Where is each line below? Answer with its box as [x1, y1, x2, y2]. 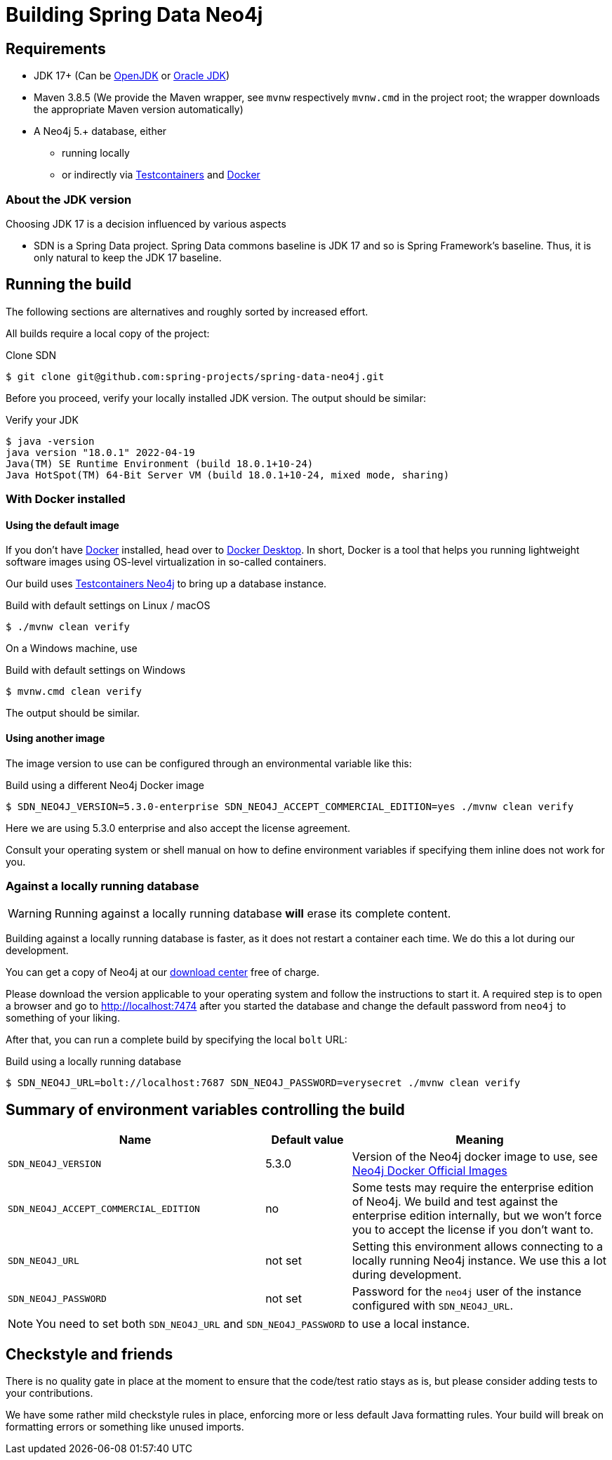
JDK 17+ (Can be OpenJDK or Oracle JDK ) [34, 70, 230, 82]
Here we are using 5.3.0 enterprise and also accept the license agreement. [6, 821, 351, 834]
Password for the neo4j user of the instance [352, 1284, 582, 1299]
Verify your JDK [6, 413, 79, 426]
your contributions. [6, 1387, 93, 1400]
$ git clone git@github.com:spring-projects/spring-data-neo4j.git [6, 370, 385, 382]
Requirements [6, 39, 106, 58]
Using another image [6, 731, 105, 744]
